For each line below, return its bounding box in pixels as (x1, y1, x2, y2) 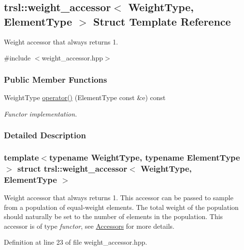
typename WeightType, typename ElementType (49, 151, 240, 163)
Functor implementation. (4, 108, 77, 118)
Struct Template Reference (93, 14, 231, 29)
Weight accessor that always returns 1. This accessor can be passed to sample (4, 192, 233, 203)
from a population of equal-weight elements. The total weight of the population (4, 202, 239, 212)
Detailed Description (4, 129, 86, 141)
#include (4, 53, 31, 63)
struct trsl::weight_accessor (17, 162, 128, 174)
